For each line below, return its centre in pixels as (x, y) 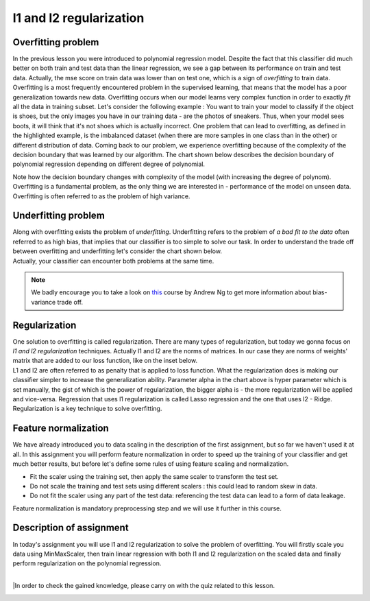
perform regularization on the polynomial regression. (87, 563)
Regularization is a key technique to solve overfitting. (87, 409)
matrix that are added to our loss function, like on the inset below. (105, 361)
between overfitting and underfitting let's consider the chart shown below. (118, 251)
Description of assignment (71, 528)
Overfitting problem (56, 42)
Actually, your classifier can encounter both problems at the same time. (113, 261)
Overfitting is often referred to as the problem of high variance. (101, 196)
